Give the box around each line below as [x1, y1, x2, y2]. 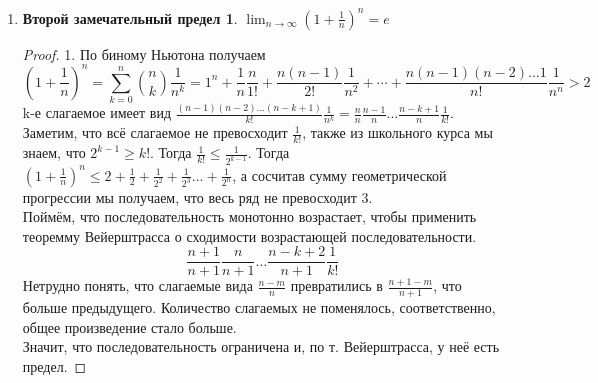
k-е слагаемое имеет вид [22, 102, 172, 123]
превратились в [290, 275, 383, 296]
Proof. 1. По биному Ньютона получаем [22, 43, 266, 64]
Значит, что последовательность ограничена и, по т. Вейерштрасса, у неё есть [22, 336, 500, 357]
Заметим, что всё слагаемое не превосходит [22, 122, 288, 143]
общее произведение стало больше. [22, 316, 237, 337]
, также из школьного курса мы [302, 122, 493, 143]
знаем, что [22, 142, 86, 163]
